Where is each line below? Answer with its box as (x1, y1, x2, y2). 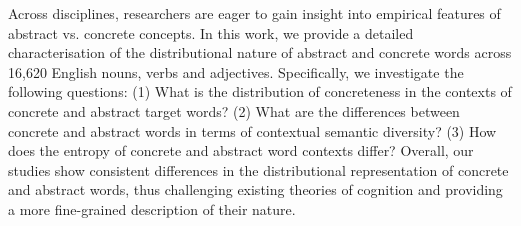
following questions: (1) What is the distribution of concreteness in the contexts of (8, 81, 512, 102)
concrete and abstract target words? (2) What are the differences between (8, 100, 460, 121)
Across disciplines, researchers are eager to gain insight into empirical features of (8, 3, 501, 23)
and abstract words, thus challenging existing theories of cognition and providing (8, 179, 503, 200)
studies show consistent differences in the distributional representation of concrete (8, 159, 509, 180)
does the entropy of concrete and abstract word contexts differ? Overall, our (8, 140, 474, 161)
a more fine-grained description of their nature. (8, 198, 296, 219)
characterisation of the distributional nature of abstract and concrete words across (8, 42, 512, 63)
